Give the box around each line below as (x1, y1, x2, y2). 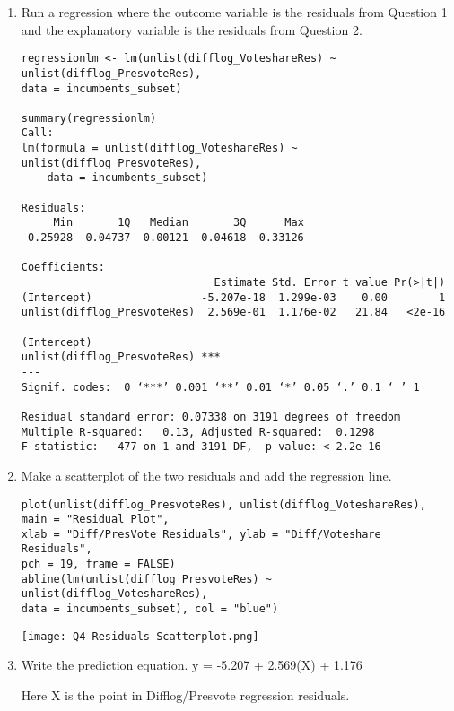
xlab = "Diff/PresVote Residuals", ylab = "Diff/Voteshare (21, 527, 381, 541)
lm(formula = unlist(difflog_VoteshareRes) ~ (21, 142, 298, 155)
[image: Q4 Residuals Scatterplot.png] (21, 629, 259, 643)
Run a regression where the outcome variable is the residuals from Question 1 (21, 3, 448, 21)
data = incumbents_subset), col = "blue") (21, 603, 279, 616)
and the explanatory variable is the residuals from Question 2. (21, 20, 362, 39)
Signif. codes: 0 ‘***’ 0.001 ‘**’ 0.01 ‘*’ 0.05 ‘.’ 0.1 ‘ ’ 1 (21, 380, 420, 394)
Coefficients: (21, 261, 105, 274)
